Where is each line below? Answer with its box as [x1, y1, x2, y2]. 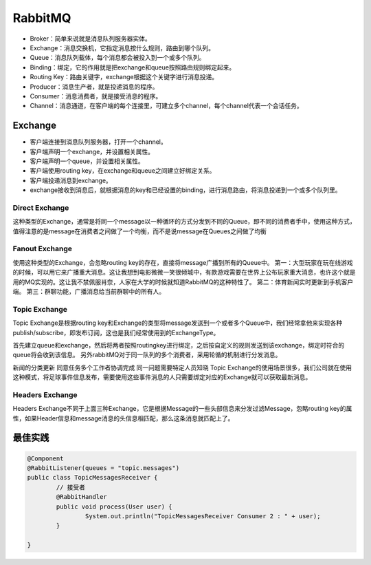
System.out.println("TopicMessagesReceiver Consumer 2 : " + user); [85, 512, 321, 520]
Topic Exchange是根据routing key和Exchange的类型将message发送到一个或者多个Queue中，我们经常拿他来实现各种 [12, 319, 343, 327]
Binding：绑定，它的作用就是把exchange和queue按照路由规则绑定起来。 [30, 63, 236, 72]
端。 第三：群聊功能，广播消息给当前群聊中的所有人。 [12, 287, 165, 295]
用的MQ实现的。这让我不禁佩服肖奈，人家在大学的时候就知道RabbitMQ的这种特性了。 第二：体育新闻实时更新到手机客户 [12, 277, 354, 286]
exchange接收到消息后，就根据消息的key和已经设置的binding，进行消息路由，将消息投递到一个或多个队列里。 [30, 186, 341, 194]
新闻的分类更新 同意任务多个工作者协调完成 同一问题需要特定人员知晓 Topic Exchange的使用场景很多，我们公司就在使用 [12, 363, 352, 372]
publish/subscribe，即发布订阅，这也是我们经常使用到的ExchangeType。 [12, 328, 220, 337]
